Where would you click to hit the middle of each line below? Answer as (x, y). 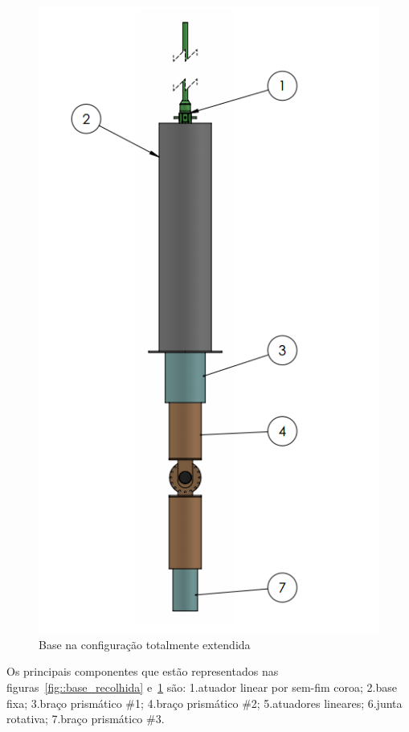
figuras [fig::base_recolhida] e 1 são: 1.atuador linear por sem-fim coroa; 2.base (202, 687)
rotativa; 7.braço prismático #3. (86, 719)
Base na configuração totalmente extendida (145, 644)
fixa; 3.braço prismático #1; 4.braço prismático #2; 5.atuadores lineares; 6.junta (204, 703)
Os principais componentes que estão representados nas (143, 671)
